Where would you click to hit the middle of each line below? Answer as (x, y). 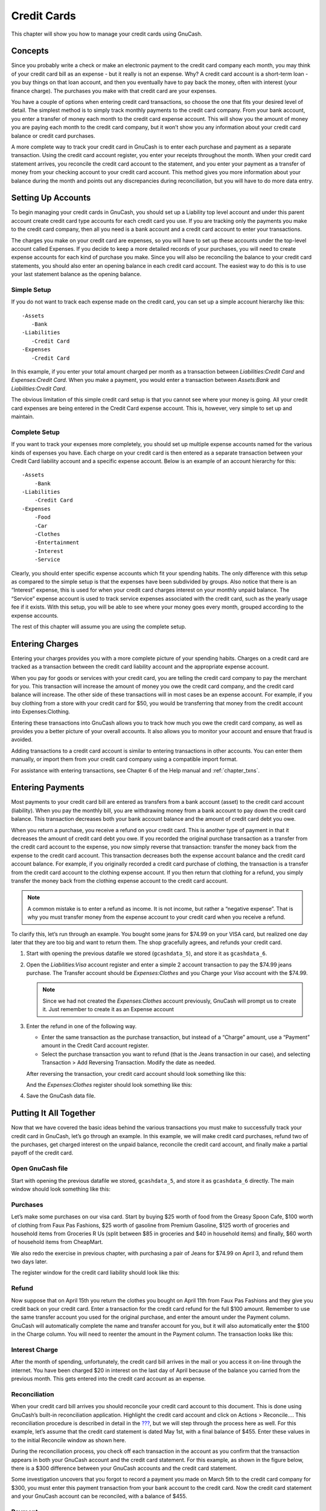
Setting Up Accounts (51, 198)
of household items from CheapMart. (57, 1242)
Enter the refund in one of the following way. (81, 1026)
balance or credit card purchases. (53, 135)
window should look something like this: (61, 1189)
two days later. (30, 1262)
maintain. (23, 416)
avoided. (22, 740)
